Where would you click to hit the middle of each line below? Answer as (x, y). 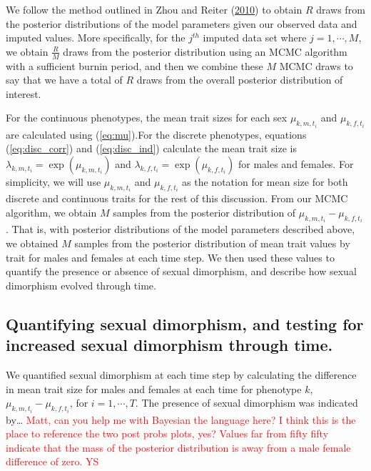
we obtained (32, 243)
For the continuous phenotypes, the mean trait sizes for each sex (147, 118)
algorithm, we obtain (51, 213)
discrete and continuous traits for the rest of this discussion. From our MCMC (177, 198)
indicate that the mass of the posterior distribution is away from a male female (178, 447)
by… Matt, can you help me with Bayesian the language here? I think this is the (181, 419)
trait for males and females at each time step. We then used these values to (170, 257)
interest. (24, 93)
